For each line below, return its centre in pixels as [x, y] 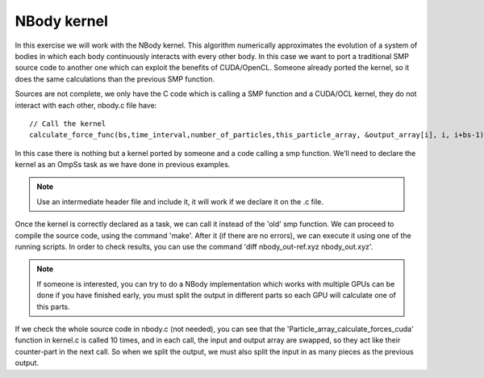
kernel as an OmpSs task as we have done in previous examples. [123, 165]
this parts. [53, 306]
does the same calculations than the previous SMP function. [115, 79]
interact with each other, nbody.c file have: [86, 105]
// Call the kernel [68, 124]
